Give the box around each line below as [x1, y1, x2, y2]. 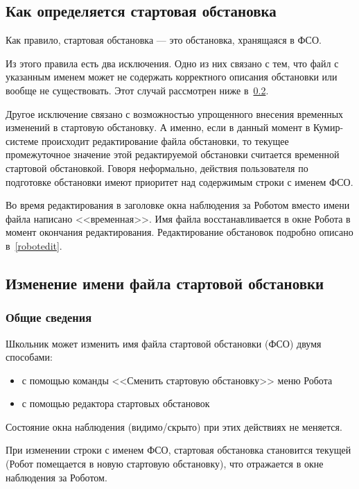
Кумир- [313, 120, 344, 135]
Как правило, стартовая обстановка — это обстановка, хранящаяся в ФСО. [6, 33, 322, 47]
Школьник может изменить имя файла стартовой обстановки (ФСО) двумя [6, 336, 322, 350]
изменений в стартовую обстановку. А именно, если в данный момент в [6, 120, 310, 135]
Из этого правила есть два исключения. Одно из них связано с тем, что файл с [6, 55, 339, 70]
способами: [6, 350, 53, 364]
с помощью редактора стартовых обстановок [21, 396, 210, 411]
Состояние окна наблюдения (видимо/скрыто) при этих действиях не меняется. [6, 419, 342, 434]
